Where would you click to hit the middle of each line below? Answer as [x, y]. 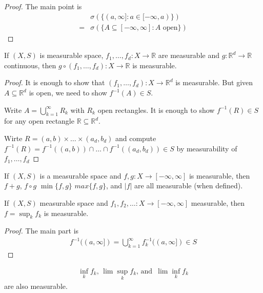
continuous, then [30, 65]
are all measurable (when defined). [189, 185]
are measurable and [189, 55]
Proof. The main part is [42, 231]
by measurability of [207, 148]
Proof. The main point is [43, 6]
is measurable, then [219, 175]
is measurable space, [72, 55]
